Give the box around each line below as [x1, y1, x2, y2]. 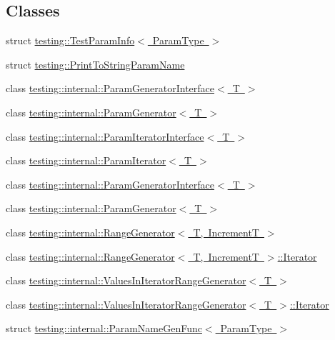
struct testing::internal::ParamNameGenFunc [6, 321, 202, 336]
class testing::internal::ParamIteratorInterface [6, 129, 204, 144]
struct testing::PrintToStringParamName [6, 56, 185, 71]
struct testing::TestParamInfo [6, 33, 135, 48]
